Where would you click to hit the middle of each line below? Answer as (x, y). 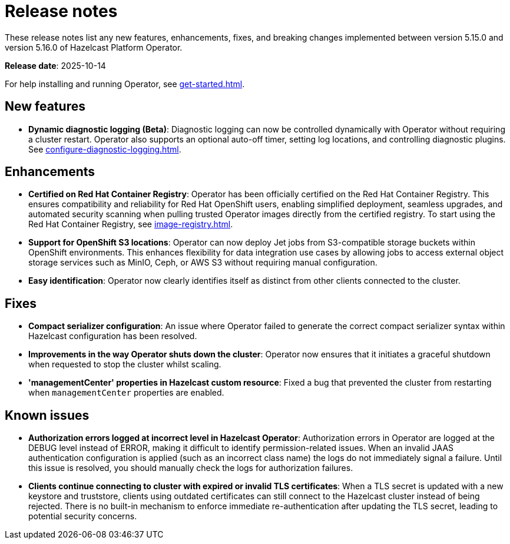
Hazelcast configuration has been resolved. (113, 336)
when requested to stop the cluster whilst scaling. (125, 364)
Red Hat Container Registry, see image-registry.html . (131, 224)
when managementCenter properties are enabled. (126, 393)
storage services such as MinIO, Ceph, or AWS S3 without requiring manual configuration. (203, 263)
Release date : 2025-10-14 (55, 65)
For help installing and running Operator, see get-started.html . (125, 84)
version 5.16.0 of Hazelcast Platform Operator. (94, 47)
